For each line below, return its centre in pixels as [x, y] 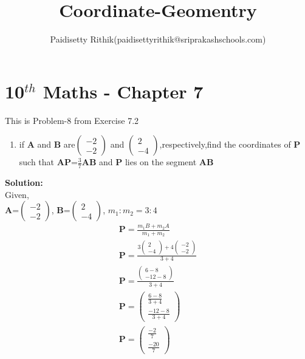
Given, [17, 194]
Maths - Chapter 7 [123, 91]
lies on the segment [161, 162]
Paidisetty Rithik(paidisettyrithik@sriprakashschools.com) [158, 39]
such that [37, 162]
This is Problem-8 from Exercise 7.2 [72, 120]
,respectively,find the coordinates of [225, 144]
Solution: [24, 183]
